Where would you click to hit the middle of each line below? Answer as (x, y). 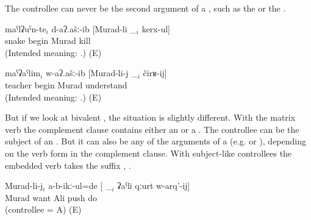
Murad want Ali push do (51, 197)
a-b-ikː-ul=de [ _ (80, 186)
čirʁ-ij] (155, 73)
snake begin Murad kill (48, 41)
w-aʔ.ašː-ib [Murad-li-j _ (92, 73)
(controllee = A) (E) (43, 209)
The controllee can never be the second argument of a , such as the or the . (145, 8)
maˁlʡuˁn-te (26, 28)
